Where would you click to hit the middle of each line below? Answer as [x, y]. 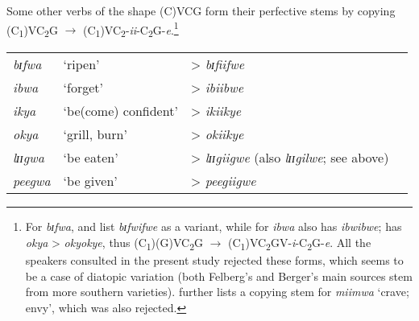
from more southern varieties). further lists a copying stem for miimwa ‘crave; [217, 292]
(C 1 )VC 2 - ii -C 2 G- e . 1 [131, 29]
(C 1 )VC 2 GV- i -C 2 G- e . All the [300, 243]
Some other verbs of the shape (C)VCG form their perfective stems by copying [201, 10]
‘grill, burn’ [95, 134]
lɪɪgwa [29, 158]
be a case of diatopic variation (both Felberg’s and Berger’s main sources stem [219, 276]
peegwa [32, 181]
